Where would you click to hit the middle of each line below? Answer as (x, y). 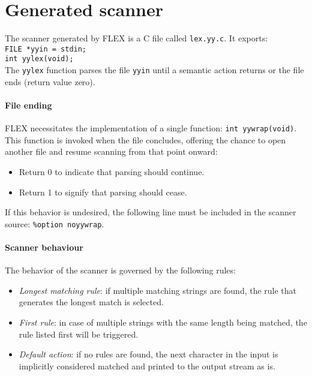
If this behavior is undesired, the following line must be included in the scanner (151, 212)
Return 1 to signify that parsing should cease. (103, 192)
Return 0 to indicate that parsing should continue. (112, 171)
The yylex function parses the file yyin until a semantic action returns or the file (154, 70)
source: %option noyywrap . (55, 223)
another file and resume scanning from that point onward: (111, 151)
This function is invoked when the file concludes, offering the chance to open (145, 139)
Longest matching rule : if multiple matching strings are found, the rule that (158, 290)
